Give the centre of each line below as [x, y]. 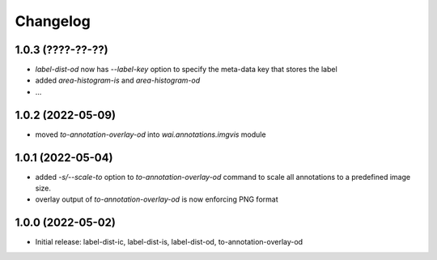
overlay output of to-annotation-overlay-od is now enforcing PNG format [157, 199]
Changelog [53, 21]
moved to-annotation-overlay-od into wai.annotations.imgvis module [151, 134]
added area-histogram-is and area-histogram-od [118, 80]
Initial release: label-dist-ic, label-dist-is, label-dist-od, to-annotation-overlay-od [169, 242]
